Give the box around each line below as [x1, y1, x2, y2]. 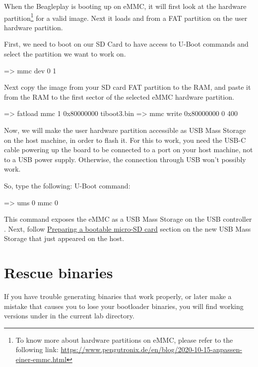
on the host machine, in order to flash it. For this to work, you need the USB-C [4, 134, 246, 145]
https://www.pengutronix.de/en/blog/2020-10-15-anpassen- [61, 344, 242, 355]
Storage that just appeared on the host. [4, 233, 125, 244]
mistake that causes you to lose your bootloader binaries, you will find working [4, 301, 244, 311]
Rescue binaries [4, 262, 113, 283]
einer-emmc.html [15, 354, 67, 365]
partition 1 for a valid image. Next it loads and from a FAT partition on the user [4, 11, 248, 23]
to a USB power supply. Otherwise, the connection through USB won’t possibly [4, 154, 246, 164]
